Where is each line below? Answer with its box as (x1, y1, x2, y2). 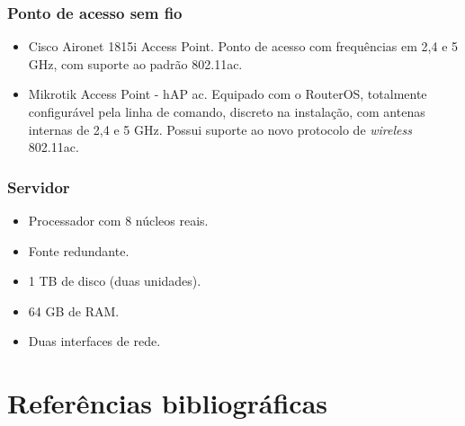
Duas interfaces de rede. (28, 332, 161, 351)
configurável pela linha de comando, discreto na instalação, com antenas (28, 102, 425, 120)
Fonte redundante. (28, 241, 130, 260)
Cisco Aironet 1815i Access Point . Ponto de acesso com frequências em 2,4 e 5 (28, 37, 459, 56)
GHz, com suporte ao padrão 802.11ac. (28, 54, 243, 73)
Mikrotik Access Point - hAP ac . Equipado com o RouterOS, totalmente (28, 84, 427, 103)
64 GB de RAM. (28, 301, 120, 320)
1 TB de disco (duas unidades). (28, 271, 201, 290)
